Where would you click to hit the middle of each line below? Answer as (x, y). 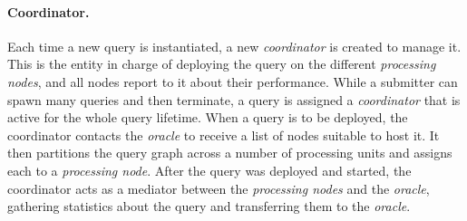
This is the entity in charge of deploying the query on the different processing (222, 64)
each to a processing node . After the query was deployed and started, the (209, 170)
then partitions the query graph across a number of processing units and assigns (230, 153)
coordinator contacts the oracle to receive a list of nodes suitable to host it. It (224, 135)
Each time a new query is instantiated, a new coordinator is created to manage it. (234, 46)
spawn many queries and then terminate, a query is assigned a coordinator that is (234, 99)
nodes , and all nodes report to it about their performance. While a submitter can (233, 81)
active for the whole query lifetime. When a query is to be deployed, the (208, 117)
